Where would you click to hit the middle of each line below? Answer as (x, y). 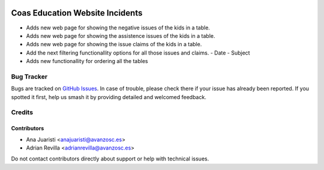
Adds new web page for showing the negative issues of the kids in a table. (118, 28)
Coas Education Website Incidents (77, 13)
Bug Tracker (29, 76)
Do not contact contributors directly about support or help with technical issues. (110, 159)
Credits (22, 112)
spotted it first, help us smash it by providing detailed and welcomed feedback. (109, 97)
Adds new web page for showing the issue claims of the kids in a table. (114, 44)
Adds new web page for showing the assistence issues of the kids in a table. (121, 35)
